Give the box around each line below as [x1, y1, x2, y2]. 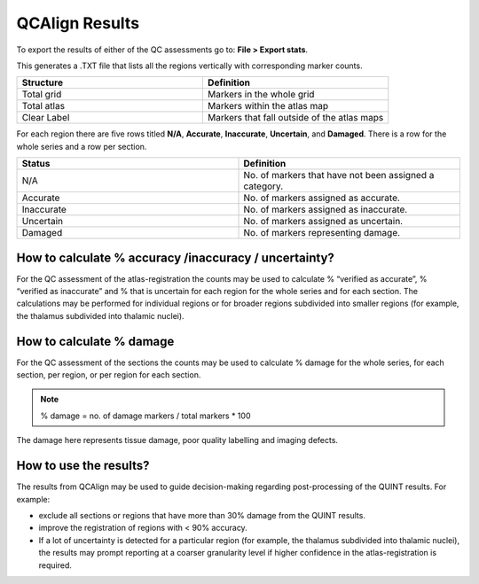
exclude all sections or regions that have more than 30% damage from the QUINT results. [38, 510, 365, 520]
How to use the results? [16, 458, 150, 473]
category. [243, 180, 284, 192]
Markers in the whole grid [207, 89, 315, 101]
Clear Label [21, 112, 70, 124]
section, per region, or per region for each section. [16, 370, 201, 380]
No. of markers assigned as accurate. [243, 191, 401, 204]
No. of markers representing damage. [243, 227, 401, 239]
